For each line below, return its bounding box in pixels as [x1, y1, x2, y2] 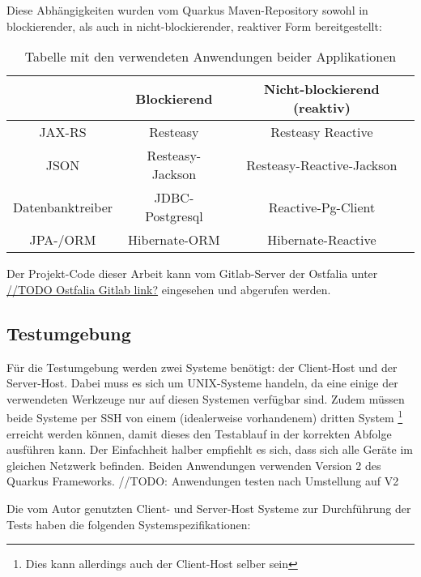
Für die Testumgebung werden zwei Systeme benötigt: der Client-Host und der [6, 358, 398, 375]
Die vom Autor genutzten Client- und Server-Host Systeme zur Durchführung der [6, 499, 411, 516]
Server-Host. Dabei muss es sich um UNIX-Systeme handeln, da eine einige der [6, 374, 398, 391]
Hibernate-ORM [128, 230, 220, 250]
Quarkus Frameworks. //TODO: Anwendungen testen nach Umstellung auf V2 [6, 472, 399, 489]
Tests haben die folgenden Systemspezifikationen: [6, 515, 251, 532]
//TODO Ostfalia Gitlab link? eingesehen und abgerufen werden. [6, 280, 331, 297]
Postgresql [145, 207, 203, 226]
